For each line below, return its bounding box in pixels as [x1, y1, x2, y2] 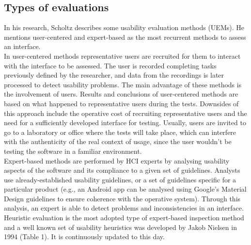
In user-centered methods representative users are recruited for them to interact [4, 50, 241, 61]
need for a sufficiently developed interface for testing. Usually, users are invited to [4, 117, 246, 128]
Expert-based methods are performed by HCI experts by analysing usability [4, 155, 230, 165]
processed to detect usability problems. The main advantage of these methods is [4, 79, 242, 89]
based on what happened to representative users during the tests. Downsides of [4, 98, 239, 108]
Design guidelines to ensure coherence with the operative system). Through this [4, 193, 241, 203]
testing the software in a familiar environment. [4, 146, 142, 156]
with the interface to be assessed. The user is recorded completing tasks [4, 60, 217, 70]
